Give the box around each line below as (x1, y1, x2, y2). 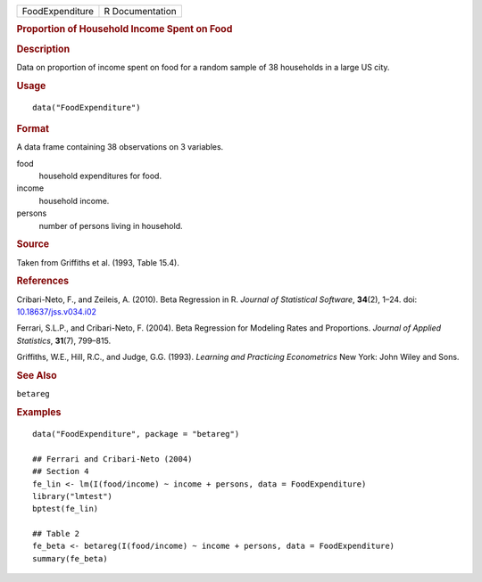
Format (16, 122, 49, 135)
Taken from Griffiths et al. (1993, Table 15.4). (16, 257, 180, 267)
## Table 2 (32, 529, 80, 539)
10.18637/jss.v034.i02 (16, 307, 97, 317)
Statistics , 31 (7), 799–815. (16, 335, 112, 346)
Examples (16, 406, 62, 419)
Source (16, 238, 50, 250)
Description (16, 43, 71, 55)
